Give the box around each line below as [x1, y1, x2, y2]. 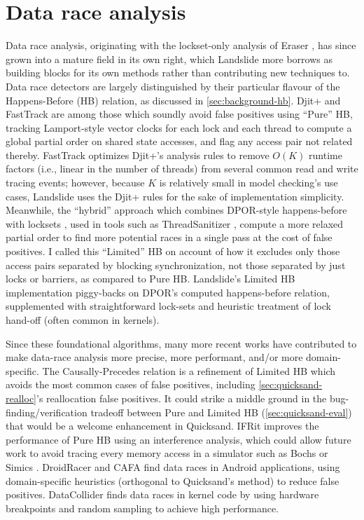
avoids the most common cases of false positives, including [6, 377, 255, 392]
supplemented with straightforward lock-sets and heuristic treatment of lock [6, 299, 331, 313]
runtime [309, 147, 342, 162]
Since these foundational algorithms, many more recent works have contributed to [6, 336, 357, 350]
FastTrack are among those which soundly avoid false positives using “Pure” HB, [6, 107, 353, 121]
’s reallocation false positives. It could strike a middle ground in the [36, 390, 327, 405]
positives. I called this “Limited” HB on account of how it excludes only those [6, 244, 340, 259]
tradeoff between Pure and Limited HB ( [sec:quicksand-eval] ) [90, 404, 352, 419]
